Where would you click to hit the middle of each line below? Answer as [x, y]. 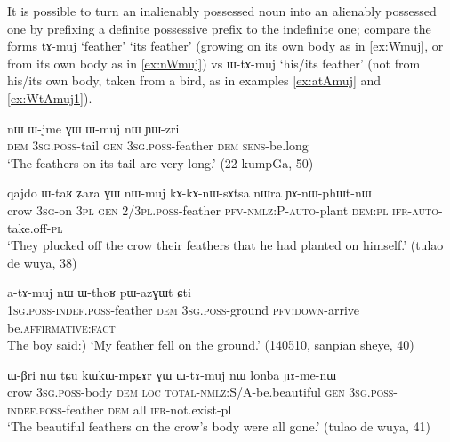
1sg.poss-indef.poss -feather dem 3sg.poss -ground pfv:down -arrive [184, 309]
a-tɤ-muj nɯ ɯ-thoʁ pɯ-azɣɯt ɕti [99, 292]
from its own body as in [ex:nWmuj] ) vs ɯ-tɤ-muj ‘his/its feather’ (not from [214, 63]
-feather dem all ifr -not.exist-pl [147, 409]
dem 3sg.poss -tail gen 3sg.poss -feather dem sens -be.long [158, 145]
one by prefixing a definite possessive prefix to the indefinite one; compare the [219, 28]
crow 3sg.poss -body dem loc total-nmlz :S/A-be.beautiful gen [176, 392]
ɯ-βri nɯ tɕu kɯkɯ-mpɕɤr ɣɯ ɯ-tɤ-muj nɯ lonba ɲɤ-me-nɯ [172, 374]
